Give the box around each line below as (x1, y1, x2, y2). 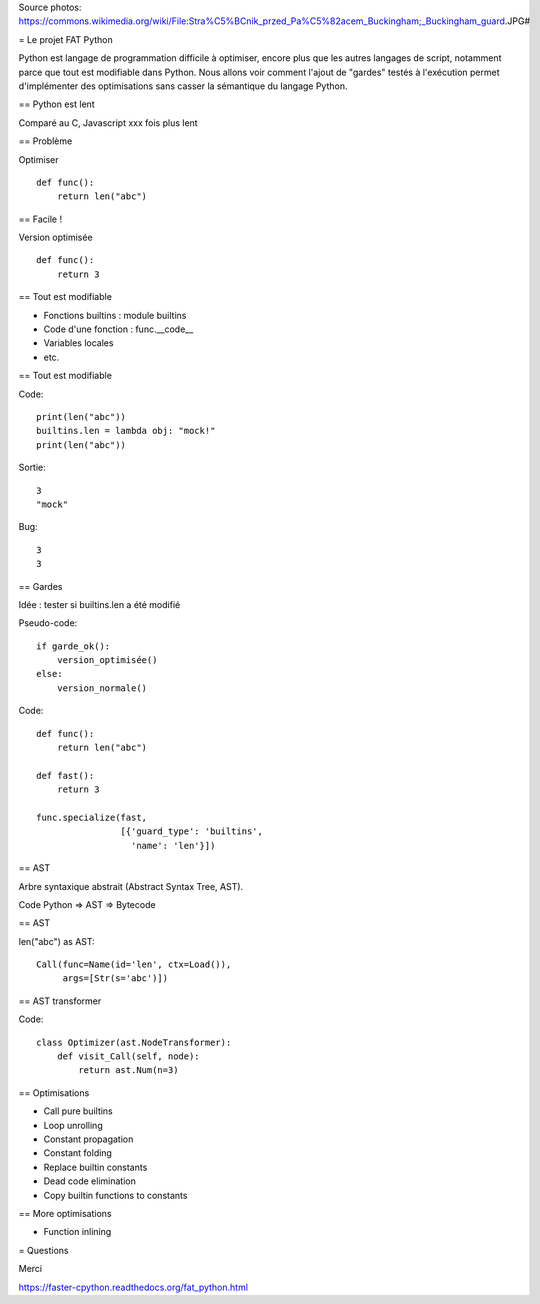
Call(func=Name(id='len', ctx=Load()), (36, 959, 232, 970)
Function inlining (43, 1226, 112, 1238)
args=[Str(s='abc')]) (62, 973, 169, 984)
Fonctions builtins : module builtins (43, 309, 187, 321)
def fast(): (36, 770, 95, 781)
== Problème (18, 135, 73, 147)
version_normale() (56, 682, 148, 694)
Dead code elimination (43, 1175, 137, 1187)
